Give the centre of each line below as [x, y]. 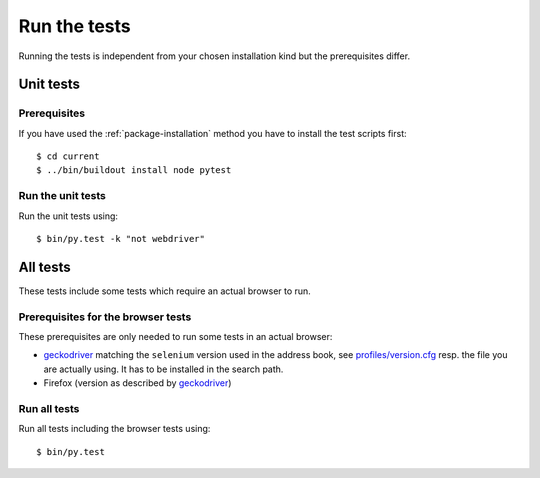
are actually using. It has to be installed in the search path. [163, 369]
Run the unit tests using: [68, 216]
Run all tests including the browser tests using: [114, 429]
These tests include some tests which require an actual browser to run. [165, 291]
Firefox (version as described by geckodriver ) [137, 383]
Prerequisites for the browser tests [105, 317]
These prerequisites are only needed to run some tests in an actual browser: [175, 337]
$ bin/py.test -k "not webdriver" [120, 239]
